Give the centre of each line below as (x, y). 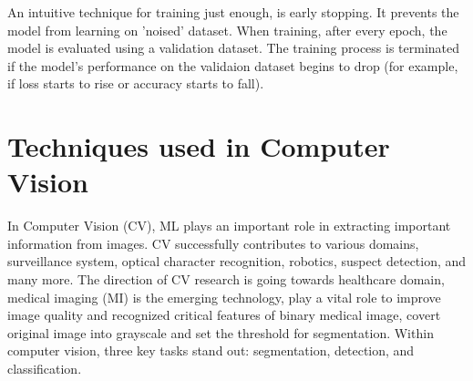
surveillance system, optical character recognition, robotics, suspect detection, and (237, 261)
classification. (45, 369)
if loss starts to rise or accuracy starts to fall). (136, 83)
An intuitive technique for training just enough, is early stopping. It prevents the (233, 12)
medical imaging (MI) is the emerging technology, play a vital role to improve (224, 297)
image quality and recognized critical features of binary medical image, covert (224, 315)
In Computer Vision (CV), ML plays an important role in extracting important (229, 226)
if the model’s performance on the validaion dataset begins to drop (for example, (233, 65)
